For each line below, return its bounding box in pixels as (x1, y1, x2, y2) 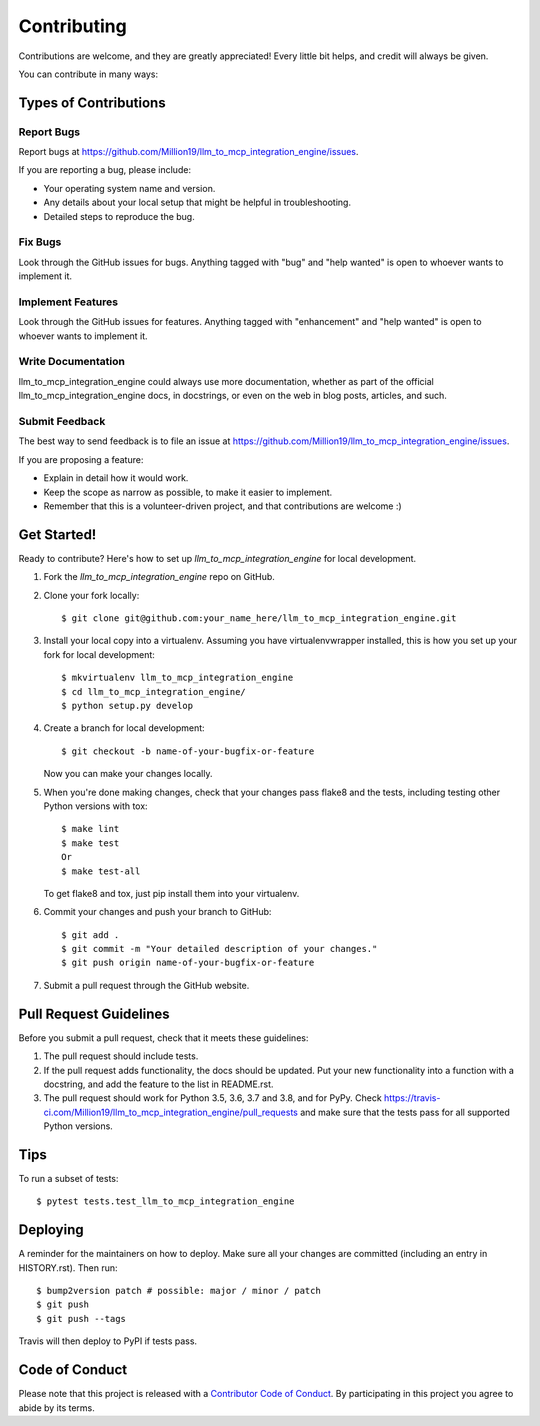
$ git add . (61, 929, 120, 940)
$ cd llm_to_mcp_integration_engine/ (61, 686, 247, 697)
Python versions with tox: (43, 800, 149, 812)
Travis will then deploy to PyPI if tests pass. (18, 1335, 198, 1347)
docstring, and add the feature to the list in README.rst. (43, 1078, 274, 1090)
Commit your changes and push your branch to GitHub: (43, 906, 272, 918)
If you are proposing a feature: (18, 453, 144, 465)
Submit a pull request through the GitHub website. (43, 979, 250, 991)
